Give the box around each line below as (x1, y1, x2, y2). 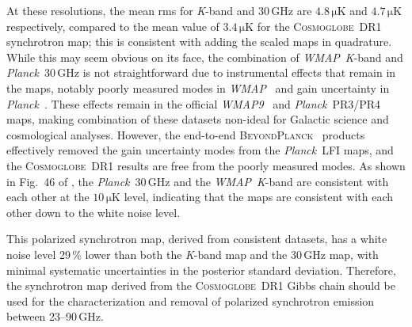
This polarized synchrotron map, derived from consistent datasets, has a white (6, 230, 387, 247)
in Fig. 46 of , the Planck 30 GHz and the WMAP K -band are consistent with (6, 173, 389, 189)
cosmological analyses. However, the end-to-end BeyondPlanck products (6, 126, 365, 143)
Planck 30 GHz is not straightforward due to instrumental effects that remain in (6, 64, 396, 81)
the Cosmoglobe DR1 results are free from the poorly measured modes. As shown (6, 157, 406, 173)
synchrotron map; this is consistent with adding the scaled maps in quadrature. (6, 33, 392, 50)
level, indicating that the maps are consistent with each (124, 188, 393, 205)
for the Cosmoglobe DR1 (257, 17, 382, 34)
